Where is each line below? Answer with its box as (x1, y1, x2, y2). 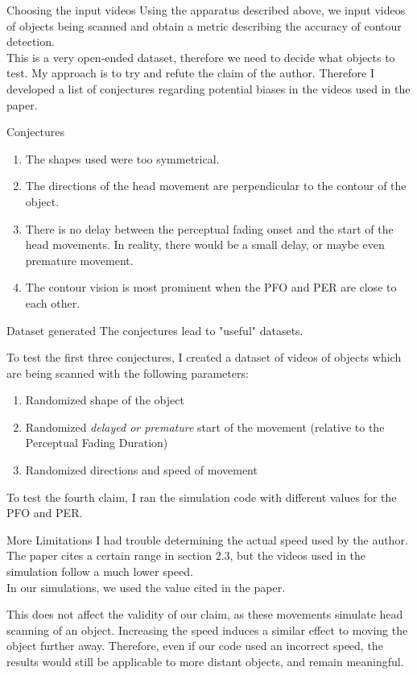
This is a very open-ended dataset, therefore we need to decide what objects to (6, 48, 395, 65)
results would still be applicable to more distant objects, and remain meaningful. (6, 653, 404, 669)
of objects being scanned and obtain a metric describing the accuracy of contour (6, 17, 402, 34)
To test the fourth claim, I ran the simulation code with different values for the (6, 488, 397, 505)
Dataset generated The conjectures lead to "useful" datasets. (6, 321, 303, 338)
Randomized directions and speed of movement (25, 462, 258, 478)
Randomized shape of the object (25, 391, 184, 408)
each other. (25, 294, 81, 311)
